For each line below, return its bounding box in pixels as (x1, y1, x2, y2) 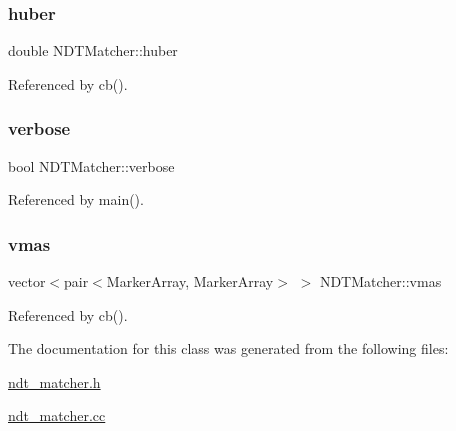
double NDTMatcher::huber (8, 40, 178, 61)
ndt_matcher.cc (8, 405, 106, 426)
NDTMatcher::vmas (319, 271, 442, 292)
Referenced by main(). (8, 189, 144, 210)
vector (8, 271, 46, 292)
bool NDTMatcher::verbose (8, 155, 175, 176)
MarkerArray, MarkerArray (106, 271, 274, 292)
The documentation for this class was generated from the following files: (8, 338, 449, 359)
